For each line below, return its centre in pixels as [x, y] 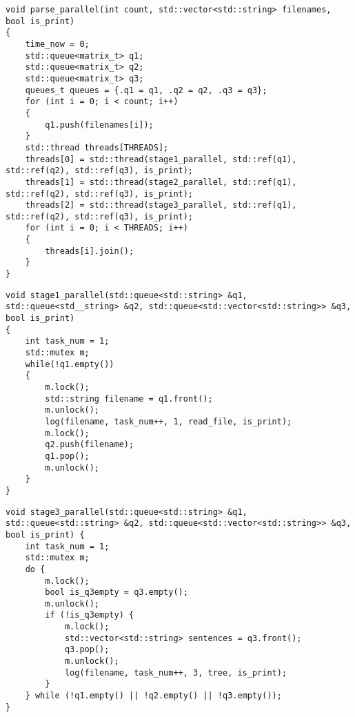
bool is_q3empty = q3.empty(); [116, 592]
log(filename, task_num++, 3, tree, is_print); [176, 672]
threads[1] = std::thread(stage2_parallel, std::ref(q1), [161, 182]
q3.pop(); [87, 650]
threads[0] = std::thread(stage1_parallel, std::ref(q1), [161, 159]
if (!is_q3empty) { [90, 615]
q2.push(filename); [90, 445]
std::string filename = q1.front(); [129, 399]
